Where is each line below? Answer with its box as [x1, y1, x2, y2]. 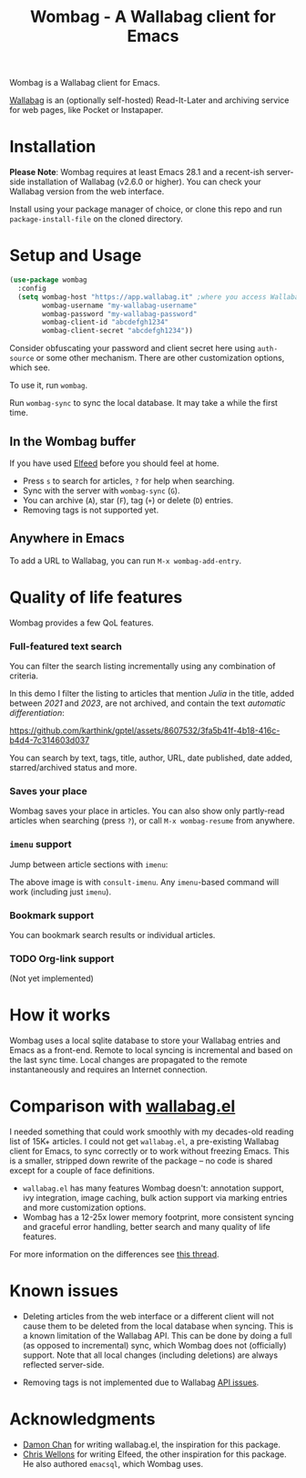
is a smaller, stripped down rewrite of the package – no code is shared [9, 1155, 273, 1166]
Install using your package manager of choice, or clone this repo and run [9, 203, 282, 215]
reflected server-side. [22, 1359, 105, 1370]
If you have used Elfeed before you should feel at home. [9, 458, 219, 469]
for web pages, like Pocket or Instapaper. [9, 105, 164, 116]
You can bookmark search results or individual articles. [9, 929, 216, 940]
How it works [9, 1005, 111, 1026]
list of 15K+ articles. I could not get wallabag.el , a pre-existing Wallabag [9, 1136, 280, 1147]
